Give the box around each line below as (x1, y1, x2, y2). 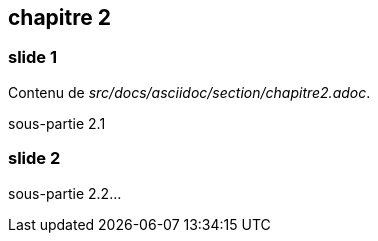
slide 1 (8, 47, 58, 68)
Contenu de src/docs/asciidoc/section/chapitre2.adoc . (8, 83, 371, 101)
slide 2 (8, 148, 61, 169)
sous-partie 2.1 (8, 114, 106, 132)
